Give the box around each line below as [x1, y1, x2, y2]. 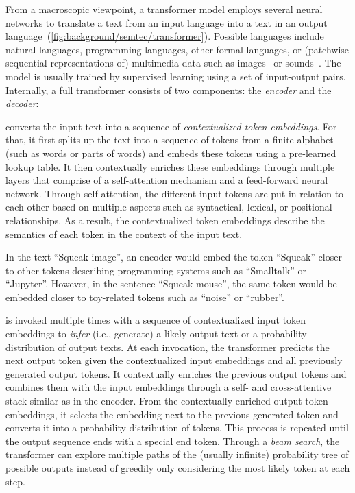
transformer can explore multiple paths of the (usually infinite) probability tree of [5, 447, 349, 461]
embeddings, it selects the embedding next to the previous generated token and [5, 407, 339, 421]
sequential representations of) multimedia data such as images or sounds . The [5, 56, 341, 70]
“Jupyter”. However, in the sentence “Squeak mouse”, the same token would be [5, 276, 337, 291]
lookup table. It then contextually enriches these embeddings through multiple [5, 159, 335, 173]
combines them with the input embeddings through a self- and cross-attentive [5, 380, 332, 394]
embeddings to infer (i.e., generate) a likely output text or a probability [5, 326, 307, 341]
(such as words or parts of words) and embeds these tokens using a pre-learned [5, 145, 336, 160]
